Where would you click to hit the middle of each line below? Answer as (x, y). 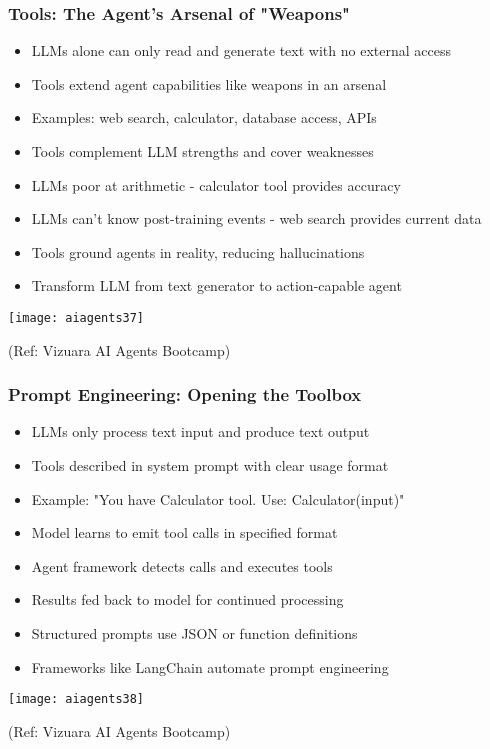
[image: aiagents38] (76, 699)
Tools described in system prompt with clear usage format (210, 465)
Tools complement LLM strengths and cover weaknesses (202, 151)
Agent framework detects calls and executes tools (182, 565)
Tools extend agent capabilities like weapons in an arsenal (209, 83)
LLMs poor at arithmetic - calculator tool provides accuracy (216, 184)
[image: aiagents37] (76, 317)
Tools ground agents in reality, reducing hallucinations (198, 251)
